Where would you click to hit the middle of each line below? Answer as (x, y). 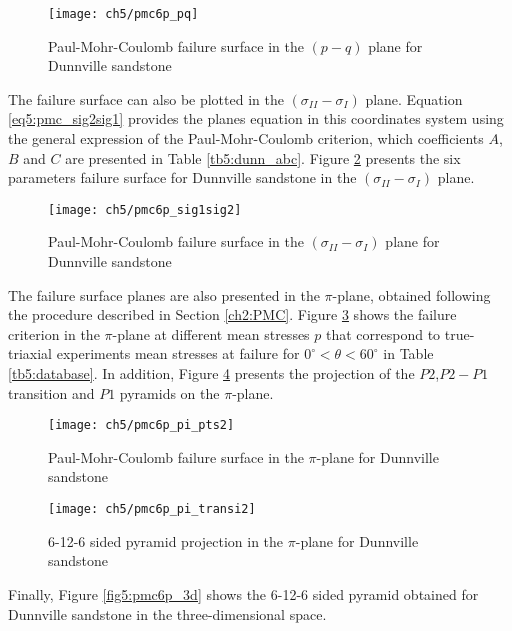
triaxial (30, 353)
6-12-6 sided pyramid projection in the (166, 540)
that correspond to (383, 333)
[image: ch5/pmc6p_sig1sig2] (145, 209)
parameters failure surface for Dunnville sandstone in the (182, 177)
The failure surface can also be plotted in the (146, 98)
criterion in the (54, 333)
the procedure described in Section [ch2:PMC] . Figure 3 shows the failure (232, 314)
